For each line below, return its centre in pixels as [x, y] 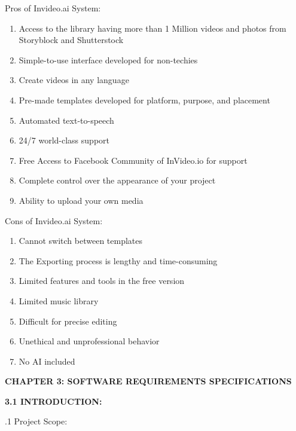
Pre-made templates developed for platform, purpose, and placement [144, 100]
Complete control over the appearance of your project [117, 180]
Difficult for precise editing [68, 321]
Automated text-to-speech [66, 120]
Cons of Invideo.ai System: [54, 220]
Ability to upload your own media [81, 200]
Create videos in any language [74, 80]
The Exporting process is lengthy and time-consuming [118, 260]
